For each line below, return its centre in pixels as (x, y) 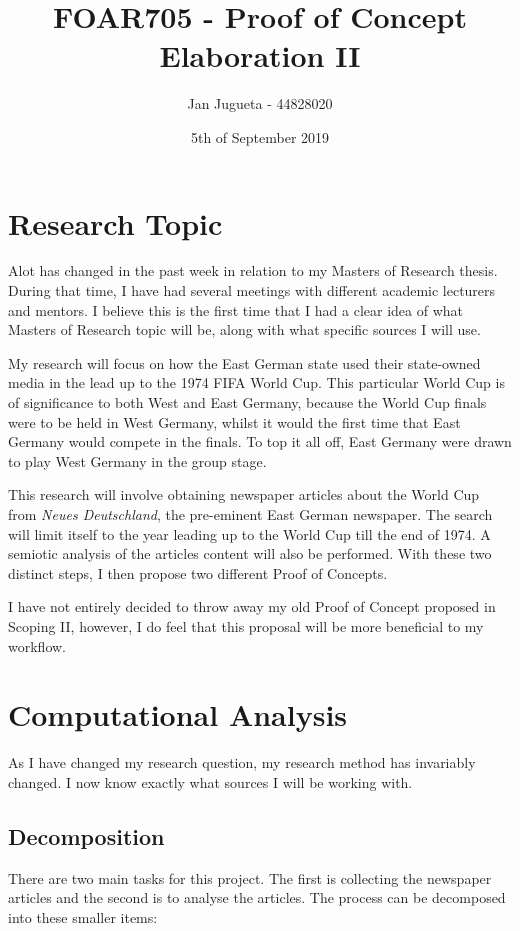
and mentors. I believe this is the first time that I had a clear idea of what (235, 309)
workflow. (37, 645)
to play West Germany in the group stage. (137, 460)
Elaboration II (260, 55)
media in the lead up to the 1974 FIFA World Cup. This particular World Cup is (256, 382)
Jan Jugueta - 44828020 (260, 103)
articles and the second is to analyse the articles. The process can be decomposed (257, 897)
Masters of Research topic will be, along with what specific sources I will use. (244, 329)
